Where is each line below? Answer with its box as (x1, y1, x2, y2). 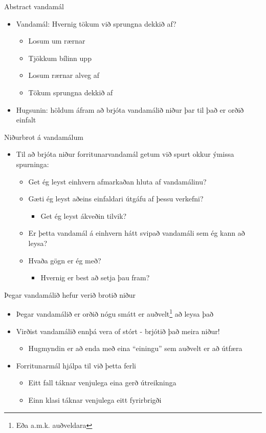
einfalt (16, 114, 36, 125)
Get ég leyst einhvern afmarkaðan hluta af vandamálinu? (28, 176, 207, 187)
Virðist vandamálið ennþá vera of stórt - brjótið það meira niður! (16, 325, 220, 336)
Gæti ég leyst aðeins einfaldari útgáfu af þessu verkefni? (28, 193, 204, 204)
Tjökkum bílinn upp (28, 52, 92, 63)
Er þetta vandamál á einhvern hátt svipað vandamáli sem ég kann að (28, 228, 245, 238)
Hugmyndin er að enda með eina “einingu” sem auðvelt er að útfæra (28, 343, 242, 354)
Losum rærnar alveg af (28, 70, 100, 80)
